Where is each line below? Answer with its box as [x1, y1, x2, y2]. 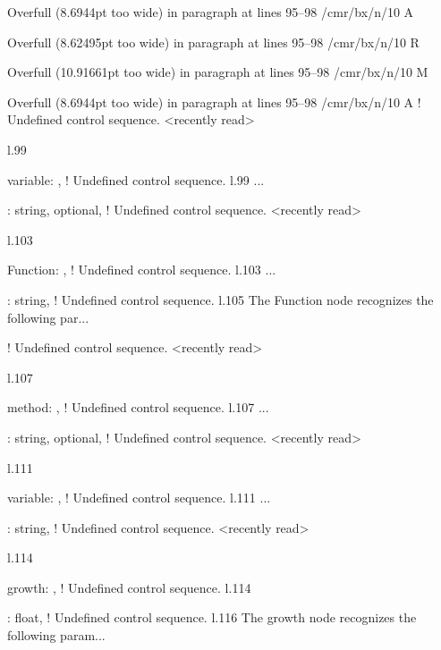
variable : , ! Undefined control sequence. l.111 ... [7, 488, 271, 507]
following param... [7, 626, 106, 645]
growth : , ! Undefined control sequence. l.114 [7, 578, 251, 596]
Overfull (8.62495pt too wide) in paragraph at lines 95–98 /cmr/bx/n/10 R [7, 32, 420, 51]
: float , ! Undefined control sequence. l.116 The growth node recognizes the [7, 608, 417, 627]
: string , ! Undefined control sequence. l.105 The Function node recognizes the [7, 290, 434, 308]
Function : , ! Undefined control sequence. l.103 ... [7, 260, 276, 279]
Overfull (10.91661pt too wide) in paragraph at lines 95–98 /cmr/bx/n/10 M [7, 63, 428, 81]
